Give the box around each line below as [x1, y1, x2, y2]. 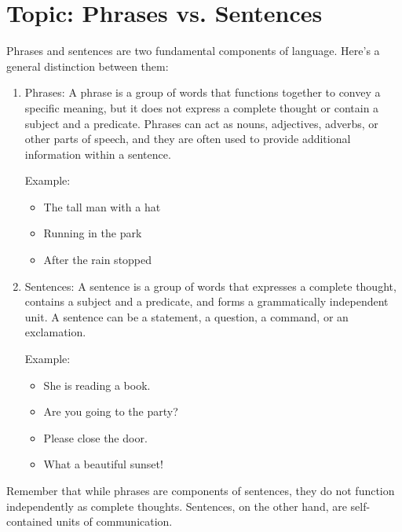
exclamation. [24, 324, 86, 340]
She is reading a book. [43, 376, 151, 393]
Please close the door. [43, 429, 148, 446]
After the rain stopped [43, 251, 152, 268]
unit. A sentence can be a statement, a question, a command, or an [24, 308, 349, 325]
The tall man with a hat [43, 198, 161, 215]
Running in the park [43, 225, 142, 241]
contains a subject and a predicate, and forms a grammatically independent [24, 293, 389, 310]
